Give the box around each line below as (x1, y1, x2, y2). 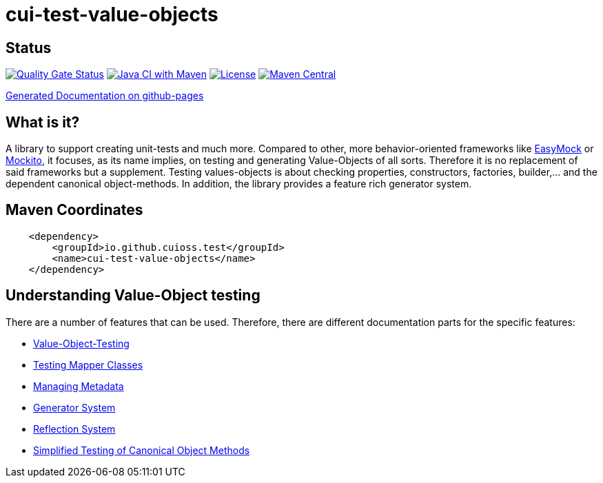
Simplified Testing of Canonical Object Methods (33, 444, 250, 456)
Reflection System (33, 422, 116, 435)
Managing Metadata (33, 380, 124, 392)
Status (6, 39, 52, 56)
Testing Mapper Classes (33, 358, 143, 371)
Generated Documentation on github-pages (6, 90, 204, 102)
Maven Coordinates (6, 201, 143, 219)
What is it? (6, 113, 80, 131)
